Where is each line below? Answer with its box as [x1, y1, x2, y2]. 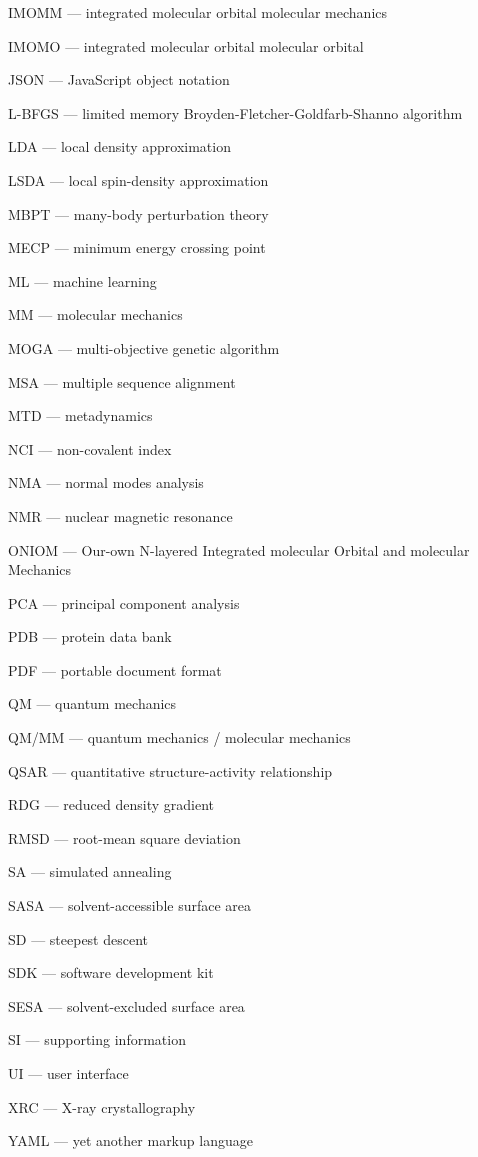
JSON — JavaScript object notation [8, 69, 230, 90]
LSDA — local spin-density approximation [8, 169, 269, 190]
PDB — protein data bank [8, 626, 172, 647]
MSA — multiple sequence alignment [8, 371, 236, 392]
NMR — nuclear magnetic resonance [8, 505, 233, 526]
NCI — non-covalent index [8, 438, 172, 459]
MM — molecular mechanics [8, 304, 183, 325]
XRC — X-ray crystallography [8, 1096, 196, 1117]
